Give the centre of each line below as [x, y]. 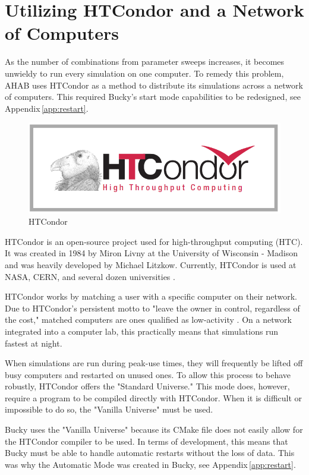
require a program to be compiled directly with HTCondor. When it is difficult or [154, 397]
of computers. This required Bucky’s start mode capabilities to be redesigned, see [153, 97]
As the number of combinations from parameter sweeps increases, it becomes [145, 62]
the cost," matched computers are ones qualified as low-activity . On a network [148, 320]
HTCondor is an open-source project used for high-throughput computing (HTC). [154, 241]
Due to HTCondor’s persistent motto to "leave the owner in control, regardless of [152, 308]
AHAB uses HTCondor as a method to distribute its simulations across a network [154, 85]
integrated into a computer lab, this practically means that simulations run [142, 331]
